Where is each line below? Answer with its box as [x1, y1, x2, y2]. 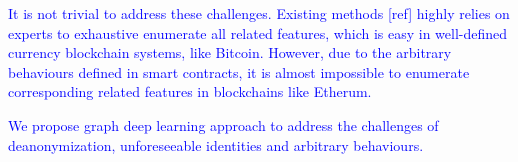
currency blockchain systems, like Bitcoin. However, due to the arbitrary [8, 42, 452, 63]
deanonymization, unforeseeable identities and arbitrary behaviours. [8, 134, 424, 155]
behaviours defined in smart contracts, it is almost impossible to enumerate [8, 61, 470, 82]
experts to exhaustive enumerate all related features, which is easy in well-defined [8, 22, 508, 43]
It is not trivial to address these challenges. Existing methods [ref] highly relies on [8, 3, 510, 23]
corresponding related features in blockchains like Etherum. [8, 81, 372, 102]
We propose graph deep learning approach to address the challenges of [8, 114, 439, 135]
